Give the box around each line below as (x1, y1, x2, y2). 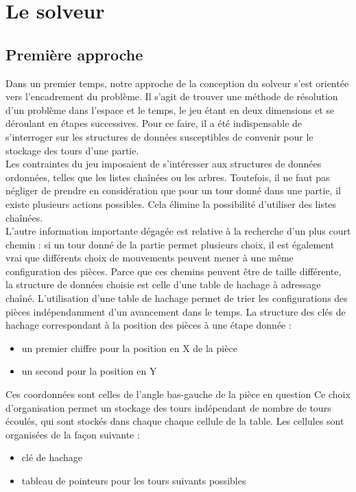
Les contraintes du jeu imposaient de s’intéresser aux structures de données (5, 156, 322, 171)
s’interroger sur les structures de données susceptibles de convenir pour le (5, 129, 313, 143)
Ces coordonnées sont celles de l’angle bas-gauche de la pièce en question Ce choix (5, 387, 351, 401)
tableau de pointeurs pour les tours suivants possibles (21, 473, 246, 488)
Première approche (5, 43, 143, 65)
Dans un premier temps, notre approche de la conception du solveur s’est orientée (5, 75, 349, 90)
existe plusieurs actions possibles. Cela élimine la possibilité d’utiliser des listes (5, 196, 337, 211)
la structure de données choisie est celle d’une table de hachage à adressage (5, 277, 321, 292)
